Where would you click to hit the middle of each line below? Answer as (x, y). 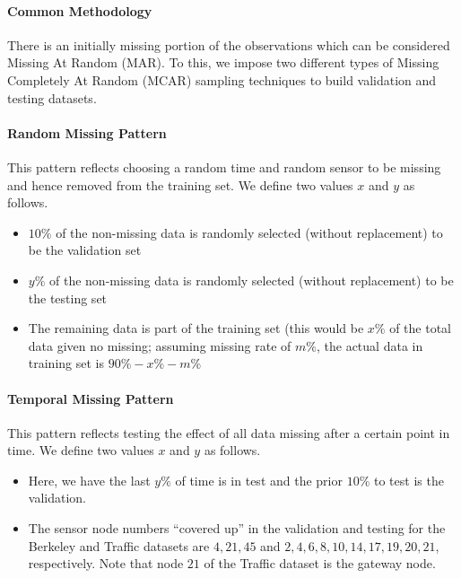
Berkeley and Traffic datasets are (119, 545)
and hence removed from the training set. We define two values (180, 184)
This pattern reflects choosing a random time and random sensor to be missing (224, 166)
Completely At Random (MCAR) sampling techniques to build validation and (222, 79)
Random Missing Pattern (87, 132)
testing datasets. (52, 97)
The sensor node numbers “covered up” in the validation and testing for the (237, 528)
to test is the (409, 480)
